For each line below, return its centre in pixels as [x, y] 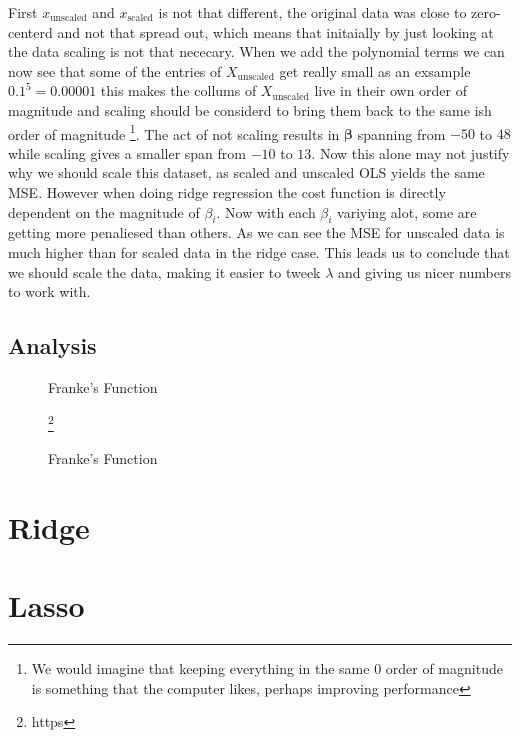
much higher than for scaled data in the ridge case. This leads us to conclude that [259, 251]
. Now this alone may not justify [410, 152]
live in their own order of [390, 90]
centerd [30, 31]
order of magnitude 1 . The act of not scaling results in [174, 132]
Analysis [52, 345]
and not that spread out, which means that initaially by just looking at [275, 31]
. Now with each [266, 211]
